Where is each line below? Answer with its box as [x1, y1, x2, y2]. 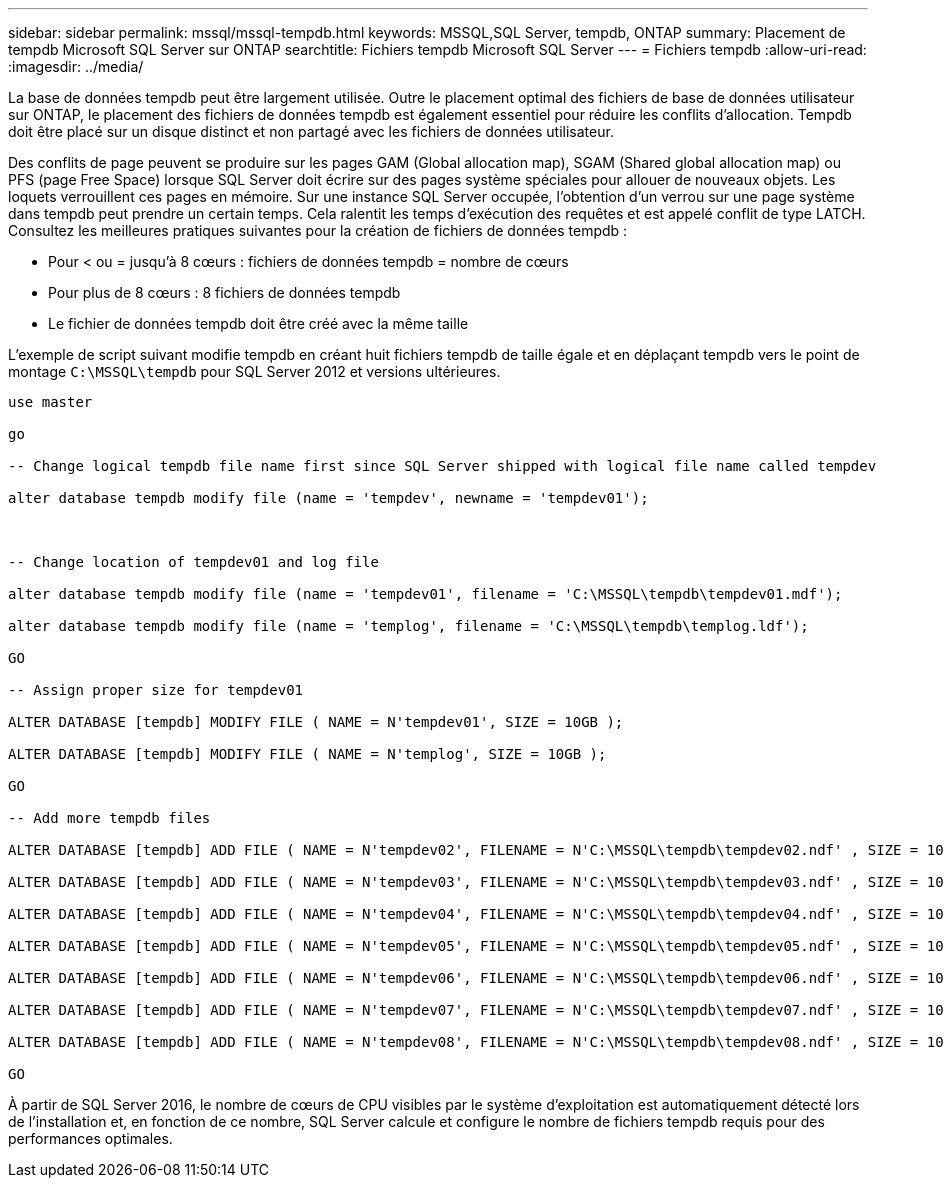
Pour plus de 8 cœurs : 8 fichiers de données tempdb [48, 284, 401, 301]
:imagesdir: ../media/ [8, 58, 144, 75]
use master [8, 394, 93, 410]
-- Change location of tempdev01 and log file [8, 554, 379, 570]
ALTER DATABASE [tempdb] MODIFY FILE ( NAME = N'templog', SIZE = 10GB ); [8, 746, 607, 762]
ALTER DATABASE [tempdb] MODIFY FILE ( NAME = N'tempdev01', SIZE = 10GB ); [8, 714, 624, 730]
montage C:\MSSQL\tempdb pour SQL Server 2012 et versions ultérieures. [8, 363, 501, 380]
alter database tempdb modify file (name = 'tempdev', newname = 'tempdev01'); [8, 490, 649, 506]
